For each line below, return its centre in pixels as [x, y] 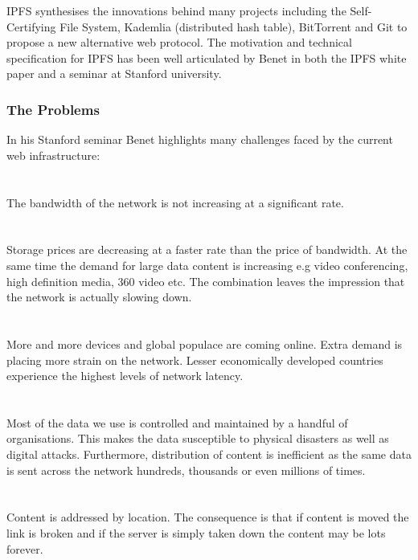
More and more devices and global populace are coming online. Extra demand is [205, 343]
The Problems [53, 109]
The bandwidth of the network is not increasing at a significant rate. [175, 202]
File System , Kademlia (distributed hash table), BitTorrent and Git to [234, 26]
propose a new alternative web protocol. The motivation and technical [179, 42]
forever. [25, 548]
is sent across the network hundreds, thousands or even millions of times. [186, 470]
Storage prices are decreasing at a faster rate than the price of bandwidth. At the [207, 249]
